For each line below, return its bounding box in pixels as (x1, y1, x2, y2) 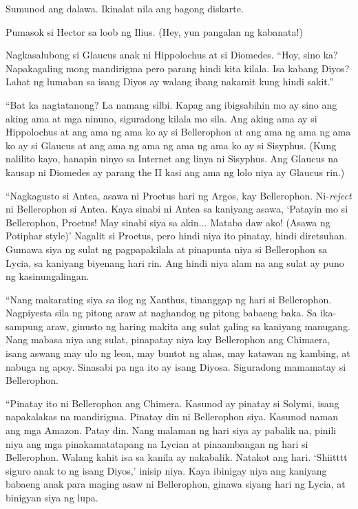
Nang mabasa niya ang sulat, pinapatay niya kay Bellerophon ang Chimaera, (6, 332, 330, 347)
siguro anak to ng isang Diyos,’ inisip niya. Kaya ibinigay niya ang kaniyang (6, 463, 327, 477)
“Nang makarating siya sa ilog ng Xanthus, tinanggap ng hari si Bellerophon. (6, 292, 332, 306)
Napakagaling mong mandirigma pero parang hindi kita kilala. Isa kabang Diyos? (6, 61, 350, 75)
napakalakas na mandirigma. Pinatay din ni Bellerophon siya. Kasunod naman (6, 409, 338, 424)
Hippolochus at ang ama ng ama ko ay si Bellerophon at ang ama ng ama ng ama (6, 124, 351, 139)
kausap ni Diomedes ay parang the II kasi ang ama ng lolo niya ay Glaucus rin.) (6, 164, 345, 179)
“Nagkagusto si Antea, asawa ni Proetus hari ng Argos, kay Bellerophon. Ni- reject (6, 188, 352, 202)
